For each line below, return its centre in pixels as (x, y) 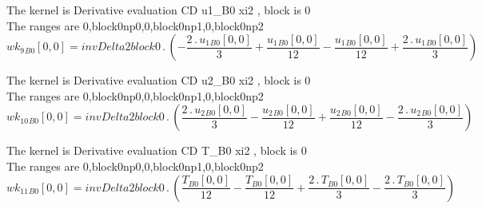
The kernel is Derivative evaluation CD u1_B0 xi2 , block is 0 (159, 10)
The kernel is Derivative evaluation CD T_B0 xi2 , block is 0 (157, 150)
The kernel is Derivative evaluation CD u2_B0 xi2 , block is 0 (159, 80)
